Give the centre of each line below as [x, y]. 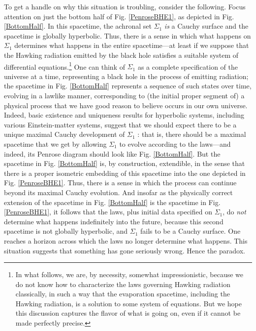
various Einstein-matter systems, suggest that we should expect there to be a [120, 124]
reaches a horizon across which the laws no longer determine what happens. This [126, 240]
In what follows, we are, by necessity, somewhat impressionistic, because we [129, 274]
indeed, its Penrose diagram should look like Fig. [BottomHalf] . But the [112, 153]
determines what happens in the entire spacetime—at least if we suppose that [132, 45]
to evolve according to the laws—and [175, 144]
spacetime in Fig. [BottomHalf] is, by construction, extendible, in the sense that [125, 163]
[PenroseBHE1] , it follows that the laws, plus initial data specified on [108, 212]
